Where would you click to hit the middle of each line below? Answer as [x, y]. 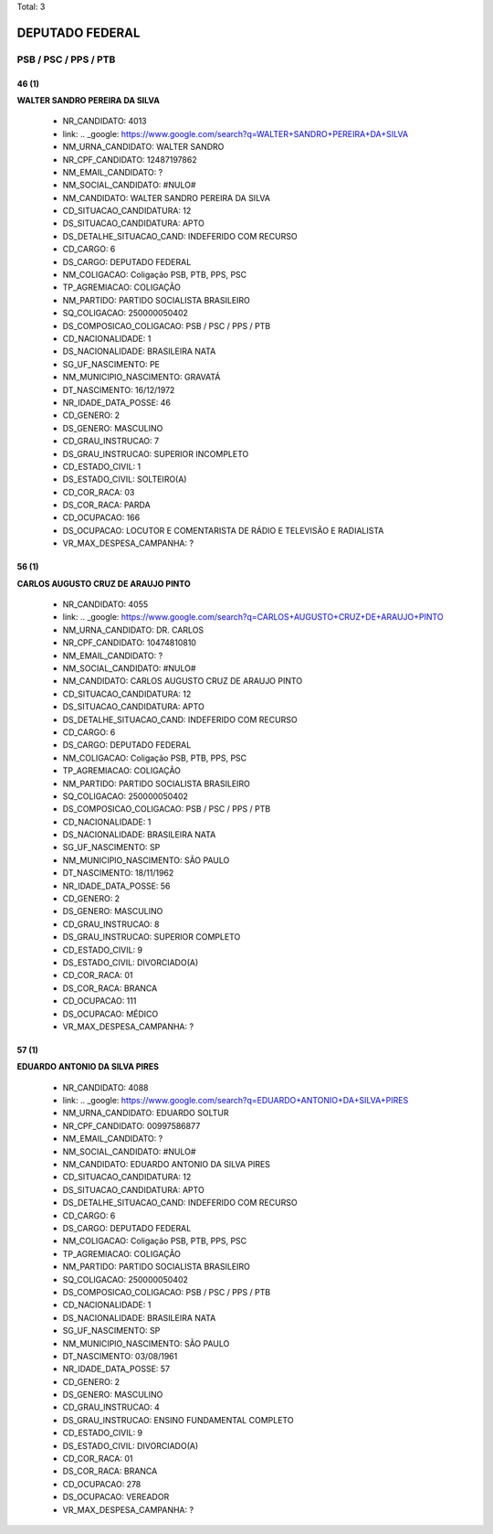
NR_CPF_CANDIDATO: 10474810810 [129, 643]
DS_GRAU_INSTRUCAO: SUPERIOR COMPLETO [152, 937]
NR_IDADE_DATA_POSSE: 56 [116, 886]
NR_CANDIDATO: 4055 [105, 604]
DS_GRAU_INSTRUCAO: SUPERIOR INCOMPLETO [156, 453]
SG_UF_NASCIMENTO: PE [111, 364]
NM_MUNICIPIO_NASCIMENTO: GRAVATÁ [142, 377]
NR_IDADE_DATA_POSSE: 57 [116, 1369]
